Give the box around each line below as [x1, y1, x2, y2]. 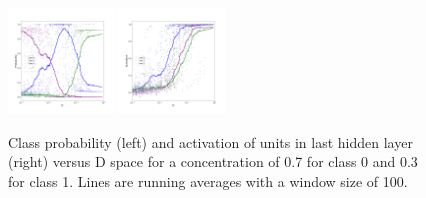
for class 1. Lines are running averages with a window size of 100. [8, 170, 408, 191]
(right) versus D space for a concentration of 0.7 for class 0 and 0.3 [8, 151, 418, 172]
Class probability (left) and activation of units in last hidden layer [8, 131, 413, 152]
